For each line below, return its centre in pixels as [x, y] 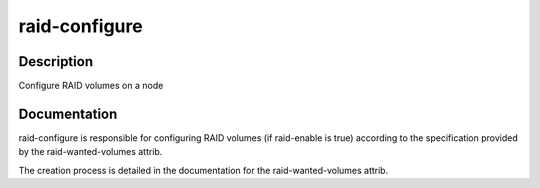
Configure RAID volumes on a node [91, 86]
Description [56, 61]
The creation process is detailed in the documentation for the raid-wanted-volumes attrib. [203, 170]
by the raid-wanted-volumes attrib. [90, 152]
